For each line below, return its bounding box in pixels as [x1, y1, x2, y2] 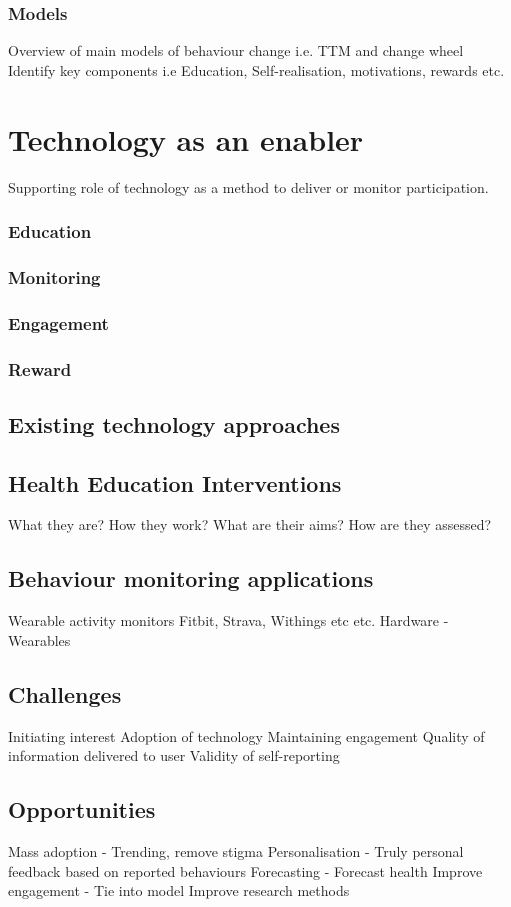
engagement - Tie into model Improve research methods [8, 880, 350, 901]
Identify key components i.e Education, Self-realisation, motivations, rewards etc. [8, 59, 505, 80]
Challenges [8, 678, 122, 709]
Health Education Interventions [8, 467, 342, 498]
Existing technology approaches [8, 408, 340, 439]
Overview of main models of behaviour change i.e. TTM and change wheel [8, 40, 464, 61]
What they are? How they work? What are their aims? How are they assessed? [8, 514, 492, 535]
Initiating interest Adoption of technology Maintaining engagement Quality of [8, 725, 485, 746]
